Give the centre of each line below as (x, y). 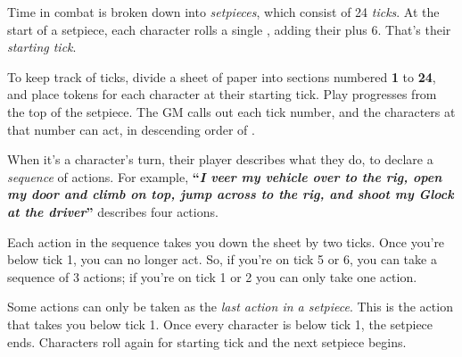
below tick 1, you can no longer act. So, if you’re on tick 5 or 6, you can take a (222, 259)
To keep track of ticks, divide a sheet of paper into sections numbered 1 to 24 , (222, 76)
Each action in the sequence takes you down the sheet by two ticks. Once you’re (226, 241)
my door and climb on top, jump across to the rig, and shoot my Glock (231, 194)
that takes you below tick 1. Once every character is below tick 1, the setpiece (220, 324)
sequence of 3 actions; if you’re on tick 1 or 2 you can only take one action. (212, 276)
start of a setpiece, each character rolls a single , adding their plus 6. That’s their (229, 29)
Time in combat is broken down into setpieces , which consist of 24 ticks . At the (223, 12)
